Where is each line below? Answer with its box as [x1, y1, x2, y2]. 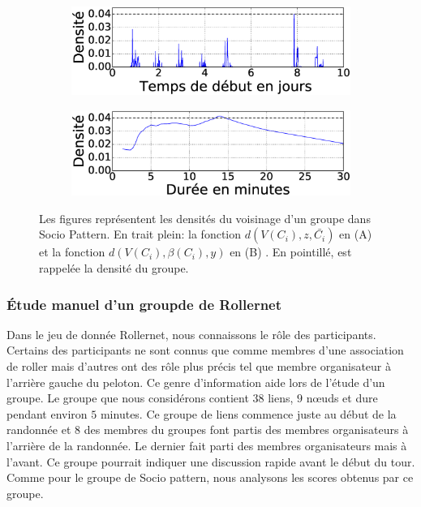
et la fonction [39, 243, 105, 260]
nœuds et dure [306, 389, 378, 406]
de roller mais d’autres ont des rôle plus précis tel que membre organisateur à [6, 358, 392, 375]
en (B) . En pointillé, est [230, 243, 352, 260]
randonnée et [6, 421, 71, 438]
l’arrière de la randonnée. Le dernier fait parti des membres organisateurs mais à [6, 437, 407, 453]
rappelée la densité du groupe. [39, 260, 189, 277]
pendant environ [6, 405, 88, 422]
